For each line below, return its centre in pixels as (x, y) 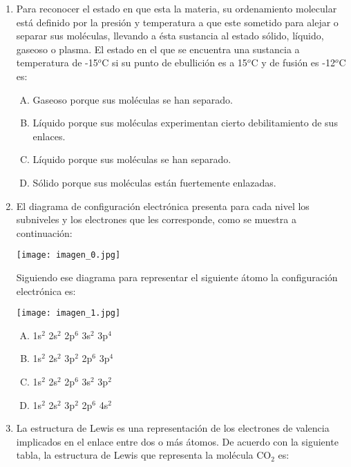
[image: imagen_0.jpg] (68, 255)
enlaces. (49, 136)
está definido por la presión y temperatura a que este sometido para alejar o (177, 22)
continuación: (44, 232)
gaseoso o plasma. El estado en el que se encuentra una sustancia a (158, 49)
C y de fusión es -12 (293, 63)
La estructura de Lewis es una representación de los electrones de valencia (173, 428)
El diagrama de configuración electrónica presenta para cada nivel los (163, 206)
